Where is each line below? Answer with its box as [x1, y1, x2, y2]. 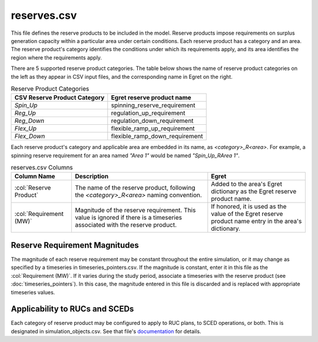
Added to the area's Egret [211, 180, 283, 188]
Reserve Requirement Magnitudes [11, 240, 139, 250]
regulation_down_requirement [111, 117, 194, 125]
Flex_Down [14, 132, 45, 141]
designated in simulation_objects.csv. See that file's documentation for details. [11, 327, 201, 335]
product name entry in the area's [211, 217, 302, 225]
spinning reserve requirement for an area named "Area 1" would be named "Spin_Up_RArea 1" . [11, 152, 240, 159]
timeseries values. [11, 288, 55, 295]
